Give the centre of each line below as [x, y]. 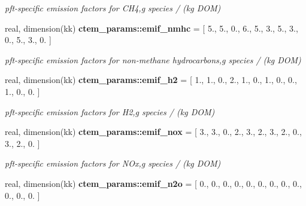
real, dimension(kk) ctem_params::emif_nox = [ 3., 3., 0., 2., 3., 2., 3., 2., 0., [153, 132]
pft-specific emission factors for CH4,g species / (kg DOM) [113, 8]
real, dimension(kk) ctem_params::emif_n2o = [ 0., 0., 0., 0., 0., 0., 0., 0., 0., [153, 183]
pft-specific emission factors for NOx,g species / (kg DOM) [113, 163]
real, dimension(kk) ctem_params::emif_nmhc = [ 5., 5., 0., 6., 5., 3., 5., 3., [152, 28]
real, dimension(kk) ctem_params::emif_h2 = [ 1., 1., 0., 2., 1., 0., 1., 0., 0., [151, 80]
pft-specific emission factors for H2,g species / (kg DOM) [110, 111]
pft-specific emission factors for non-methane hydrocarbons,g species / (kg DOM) [153, 59]
